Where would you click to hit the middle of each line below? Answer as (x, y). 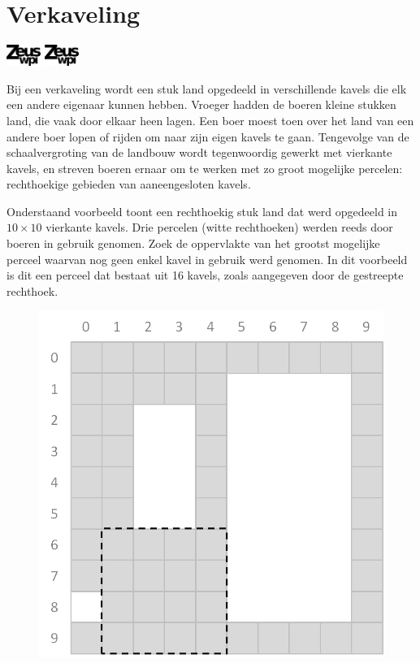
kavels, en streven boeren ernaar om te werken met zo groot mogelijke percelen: (205, 168)
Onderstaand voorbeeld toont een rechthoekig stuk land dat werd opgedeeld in (202, 211)
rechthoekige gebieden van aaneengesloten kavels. (129, 184)
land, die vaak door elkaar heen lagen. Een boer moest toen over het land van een (210, 120)
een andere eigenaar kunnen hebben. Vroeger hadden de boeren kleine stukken (201, 104)
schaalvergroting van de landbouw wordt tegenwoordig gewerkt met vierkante (199, 152)
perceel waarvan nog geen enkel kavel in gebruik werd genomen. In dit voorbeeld (207, 259)
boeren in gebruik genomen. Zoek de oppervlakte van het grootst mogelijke (193, 243)
